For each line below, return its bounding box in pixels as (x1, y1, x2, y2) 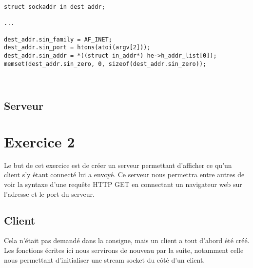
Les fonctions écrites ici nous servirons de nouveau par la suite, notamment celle (4, 245, 244, 255)
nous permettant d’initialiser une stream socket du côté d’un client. (4, 254, 205, 265)
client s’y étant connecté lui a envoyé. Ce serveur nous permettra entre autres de (4, 169, 245, 180)
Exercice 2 (4, 131, 75, 151)
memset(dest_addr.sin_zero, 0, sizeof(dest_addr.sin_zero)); (4, 60, 207, 67)
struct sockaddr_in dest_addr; (4, 3, 105, 10)
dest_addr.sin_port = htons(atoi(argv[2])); (4, 44, 151, 51)
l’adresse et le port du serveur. (4, 188, 95, 199)
